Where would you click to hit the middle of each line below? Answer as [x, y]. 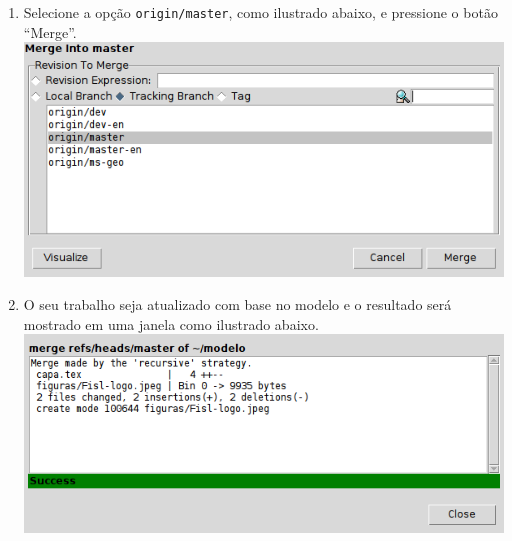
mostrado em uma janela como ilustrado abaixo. [171, 323]
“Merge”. [50, 31]
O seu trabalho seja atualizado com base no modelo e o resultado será [237, 304]
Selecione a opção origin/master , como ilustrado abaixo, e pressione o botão [260, 12]
